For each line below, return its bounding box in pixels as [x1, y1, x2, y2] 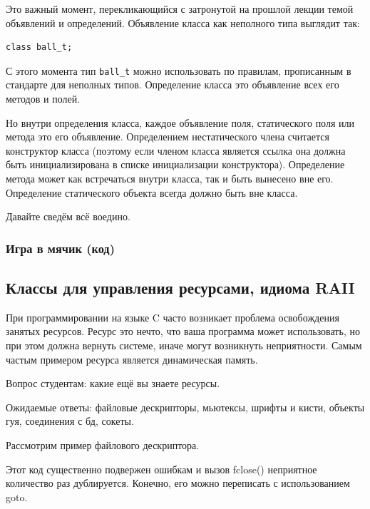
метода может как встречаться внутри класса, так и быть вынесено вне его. [6, 171, 334, 185]
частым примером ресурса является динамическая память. [6, 351, 258, 366]
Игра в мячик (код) [6, 239, 115, 257]
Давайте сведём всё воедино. [6, 209, 130, 224]
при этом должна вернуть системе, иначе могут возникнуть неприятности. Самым [6, 338, 362, 353]
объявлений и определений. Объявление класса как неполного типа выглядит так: [6, 15, 360, 30]
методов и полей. [6, 91, 81, 106]
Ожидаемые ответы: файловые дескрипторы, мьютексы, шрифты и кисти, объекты [6, 399, 365, 414]
